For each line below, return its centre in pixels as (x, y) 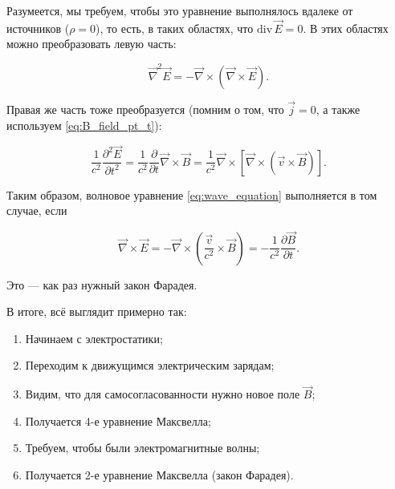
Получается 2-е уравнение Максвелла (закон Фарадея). (159, 475)
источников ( (38, 28)
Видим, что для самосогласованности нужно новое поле (163, 394)
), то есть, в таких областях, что (175, 28)
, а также (338, 109)
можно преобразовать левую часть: (92, 44)
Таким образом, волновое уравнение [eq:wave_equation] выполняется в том (192, 194)
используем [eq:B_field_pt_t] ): (84, 125)
